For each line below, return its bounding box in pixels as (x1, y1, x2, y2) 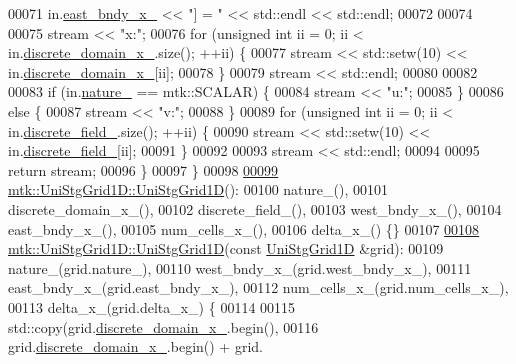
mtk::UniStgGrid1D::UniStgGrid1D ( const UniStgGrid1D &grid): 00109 (8, 238, 444, 259)
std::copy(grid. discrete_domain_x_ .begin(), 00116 (8, 316, 319, 337)
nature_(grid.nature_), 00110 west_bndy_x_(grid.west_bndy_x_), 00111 (8, 257, 472, 278)
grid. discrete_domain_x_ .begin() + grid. (8, 336, 263, 357)
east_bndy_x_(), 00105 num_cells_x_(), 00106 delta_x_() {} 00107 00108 (8, 218, 480, 239)
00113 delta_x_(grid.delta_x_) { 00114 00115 (8, 296, 296, 317)
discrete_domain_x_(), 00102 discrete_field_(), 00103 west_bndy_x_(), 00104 (8, 198, 502, 219)
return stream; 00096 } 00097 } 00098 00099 (8, 159, 279, 180)
